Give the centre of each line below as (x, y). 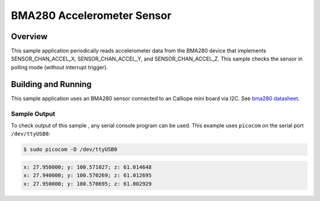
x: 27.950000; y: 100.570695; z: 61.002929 (88, 184)
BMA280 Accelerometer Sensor (91, 15)
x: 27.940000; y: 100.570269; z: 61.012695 (88, 176)
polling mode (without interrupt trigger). (59, 67)
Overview (29, 36)
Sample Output (33, 114)
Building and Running (51, 84)
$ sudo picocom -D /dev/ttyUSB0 (71, 149)
